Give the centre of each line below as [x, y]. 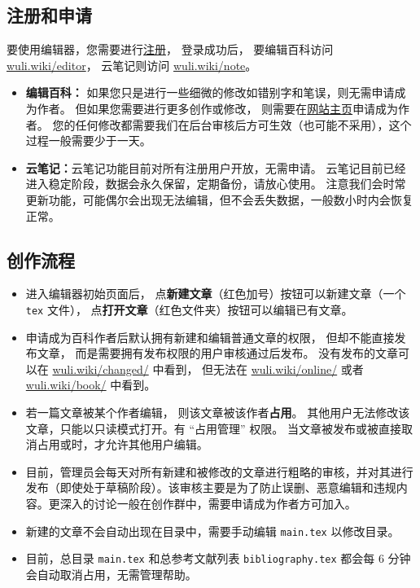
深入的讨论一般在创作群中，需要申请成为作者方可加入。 [208, 503]
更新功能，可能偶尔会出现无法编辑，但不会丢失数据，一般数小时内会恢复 [219, 199]
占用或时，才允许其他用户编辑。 [122, 444]
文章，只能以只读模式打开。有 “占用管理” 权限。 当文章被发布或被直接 [213, 428]
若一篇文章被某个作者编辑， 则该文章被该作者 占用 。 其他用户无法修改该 [218, 412]
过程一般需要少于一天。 [88, 140]
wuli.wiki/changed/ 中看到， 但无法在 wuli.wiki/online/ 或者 [208, 369]
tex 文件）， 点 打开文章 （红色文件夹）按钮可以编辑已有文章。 [189, 309]
